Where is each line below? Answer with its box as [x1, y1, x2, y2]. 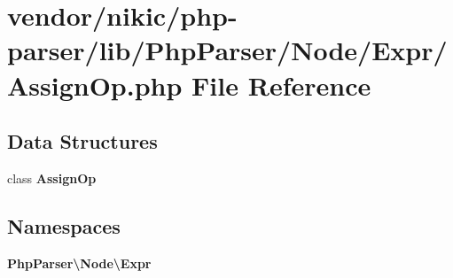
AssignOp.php [7, 66, 183, 103]
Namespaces [7, 212, 121, 239]
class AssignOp [7, 168, 97, 187]
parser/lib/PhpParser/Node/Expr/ [7, 32, 448, 68]
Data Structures [7, 127, 158, 155]
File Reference [191, 66, 371, 103]
